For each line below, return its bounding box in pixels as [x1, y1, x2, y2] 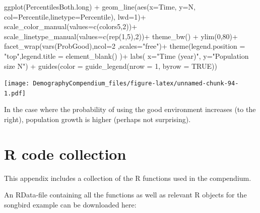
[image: [4, 80, 30, 87]
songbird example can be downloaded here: [4, 199, 137, 209]
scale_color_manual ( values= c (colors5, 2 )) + [4, 21, 138, 32]
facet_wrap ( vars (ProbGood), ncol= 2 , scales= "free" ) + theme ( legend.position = [4, 41, 245, 51]
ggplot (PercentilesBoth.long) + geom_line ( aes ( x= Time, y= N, [4, 2, 196, 12]
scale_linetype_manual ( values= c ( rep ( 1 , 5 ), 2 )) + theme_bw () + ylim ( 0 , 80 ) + [4, 31, 238, 41]
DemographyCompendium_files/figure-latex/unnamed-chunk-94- [33, 80, 239, 87]
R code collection [4, 143, 126, 164]
